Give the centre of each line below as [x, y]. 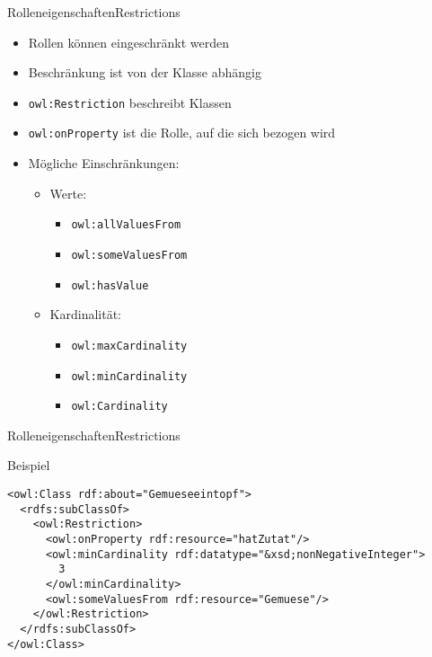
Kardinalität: [86, 314]
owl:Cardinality [119, 407]
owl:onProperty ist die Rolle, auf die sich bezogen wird [182, 133]
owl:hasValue [110, 285]
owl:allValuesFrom [126, 225]
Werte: [68, 193]
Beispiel [29, 465]
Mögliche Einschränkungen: [104, 163]
